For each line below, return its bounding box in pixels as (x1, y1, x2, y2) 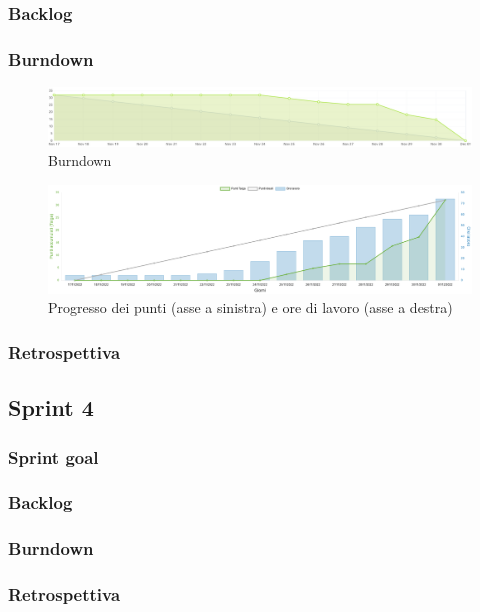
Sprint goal (8, 444, 99, 469)
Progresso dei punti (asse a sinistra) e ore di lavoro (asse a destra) (48, 297, 453, 318)
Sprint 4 (8, 392, 94, 423)
